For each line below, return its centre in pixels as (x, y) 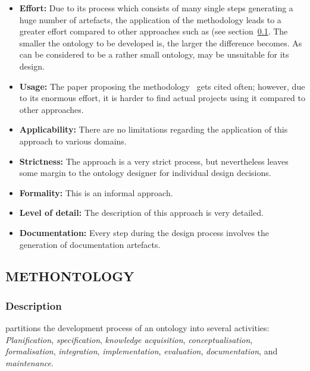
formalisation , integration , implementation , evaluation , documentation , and (142, 351)
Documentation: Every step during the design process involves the (144, 232)
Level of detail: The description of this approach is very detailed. (141, 213)
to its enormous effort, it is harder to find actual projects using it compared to (162, 98)
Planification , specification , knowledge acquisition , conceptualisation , (129, 339)
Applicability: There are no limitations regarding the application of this (154, 129)
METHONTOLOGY (70, 276)
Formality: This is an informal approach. (96, 192)
